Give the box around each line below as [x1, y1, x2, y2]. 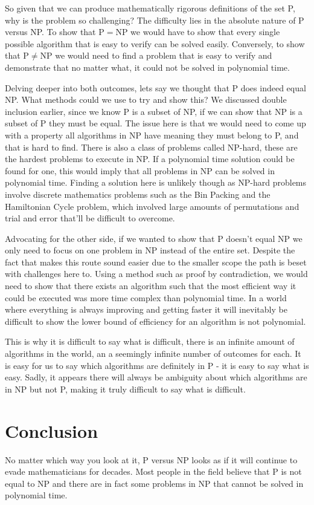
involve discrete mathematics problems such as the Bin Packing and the [5, 187, 271, 200]
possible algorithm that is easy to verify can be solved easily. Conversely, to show [5, 37, 305, 50]
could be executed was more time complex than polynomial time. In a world [5, 291, 287, 304]
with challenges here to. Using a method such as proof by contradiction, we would [5, 267, 308, 280]
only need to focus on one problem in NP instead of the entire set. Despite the [5, 244, 295, 256]
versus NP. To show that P [5, 25, 104, 38]
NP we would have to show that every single [115, 25, 280, 38]
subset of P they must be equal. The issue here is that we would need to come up [5, 117, 306, 129]
